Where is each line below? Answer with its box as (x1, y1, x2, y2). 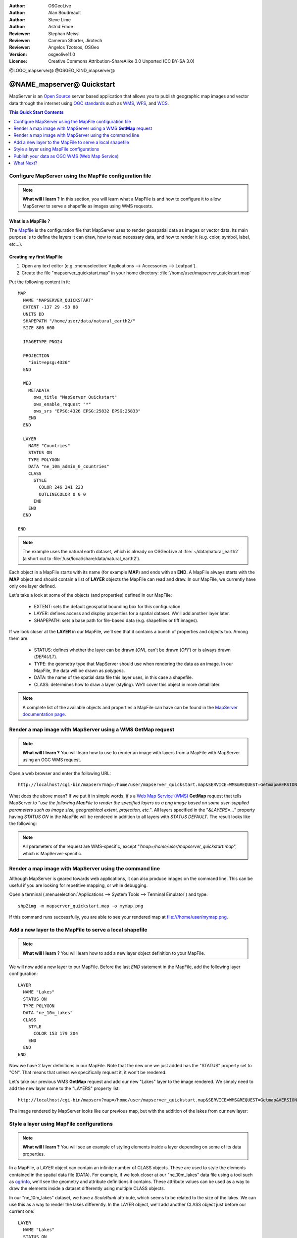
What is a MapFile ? (9, 218, 50, 224)
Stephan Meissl (48, 30, 80, 37)
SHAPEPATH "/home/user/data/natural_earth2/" (23, 318, 136, 324)
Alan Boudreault (48, 10, 81, 16)
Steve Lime (48, 16, 71, 22)
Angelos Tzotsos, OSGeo (48, 45, 99, 51)
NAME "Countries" (28, 443, 70, 448)
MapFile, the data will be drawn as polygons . (34, 668, 125, 673)
